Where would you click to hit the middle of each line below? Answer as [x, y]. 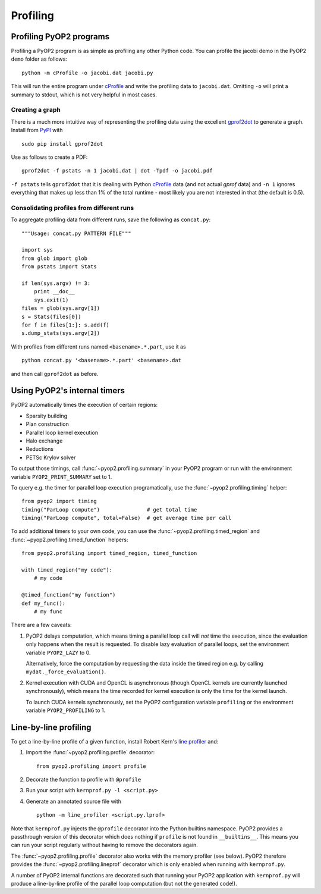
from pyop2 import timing [59, 501]
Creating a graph [36, 110]
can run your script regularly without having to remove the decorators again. [105, 845]
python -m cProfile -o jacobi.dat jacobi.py [88, 73]
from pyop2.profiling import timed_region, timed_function [109, 553]
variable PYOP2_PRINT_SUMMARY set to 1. [62, 476]
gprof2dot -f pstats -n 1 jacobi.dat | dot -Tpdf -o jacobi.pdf [117, 171]
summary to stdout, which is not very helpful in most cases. [84, 95]
